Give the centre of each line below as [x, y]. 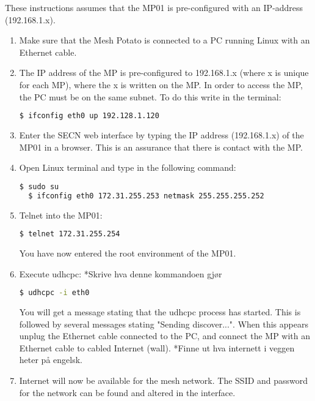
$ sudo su [39, 186]
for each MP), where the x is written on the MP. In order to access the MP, [161, 84]
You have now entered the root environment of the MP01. [128, 253]
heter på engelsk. [51, 360]
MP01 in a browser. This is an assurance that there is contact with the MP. [161, 147]
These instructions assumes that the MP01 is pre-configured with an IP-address [154, 7]
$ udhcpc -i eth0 [54, 293]
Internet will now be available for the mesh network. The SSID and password [164, 380]
